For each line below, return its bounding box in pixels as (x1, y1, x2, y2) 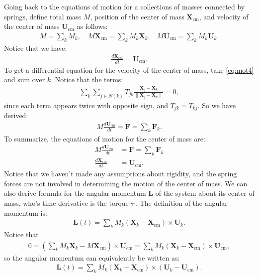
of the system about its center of (155, 188, 255, 198)
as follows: (77, 21, 108, 31)
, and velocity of (199, 11, 249, 21)
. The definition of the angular (135, 198, 228, 208)
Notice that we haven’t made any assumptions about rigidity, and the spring (4, 168, 237, 179)
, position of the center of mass (90, 11, 184, 21)
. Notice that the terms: (51, 74, 123, 85)
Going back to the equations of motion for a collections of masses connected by (4, 1, 245, 11)
